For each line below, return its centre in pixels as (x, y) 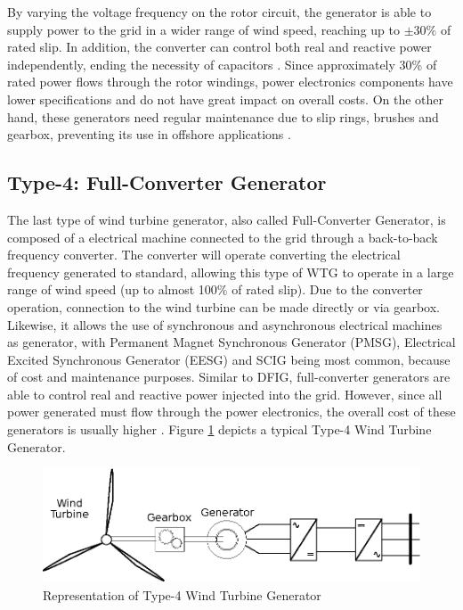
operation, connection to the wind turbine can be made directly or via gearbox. (223, 306)
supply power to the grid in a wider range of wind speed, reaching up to (203, 29)
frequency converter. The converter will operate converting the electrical (204, 255)
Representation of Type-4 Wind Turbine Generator (182, 594)
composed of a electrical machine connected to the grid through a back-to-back (223, 237)
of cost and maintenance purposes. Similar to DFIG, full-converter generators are (229, 377)
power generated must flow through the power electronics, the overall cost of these (231, 412)
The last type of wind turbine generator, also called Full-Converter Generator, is (227, 219)
